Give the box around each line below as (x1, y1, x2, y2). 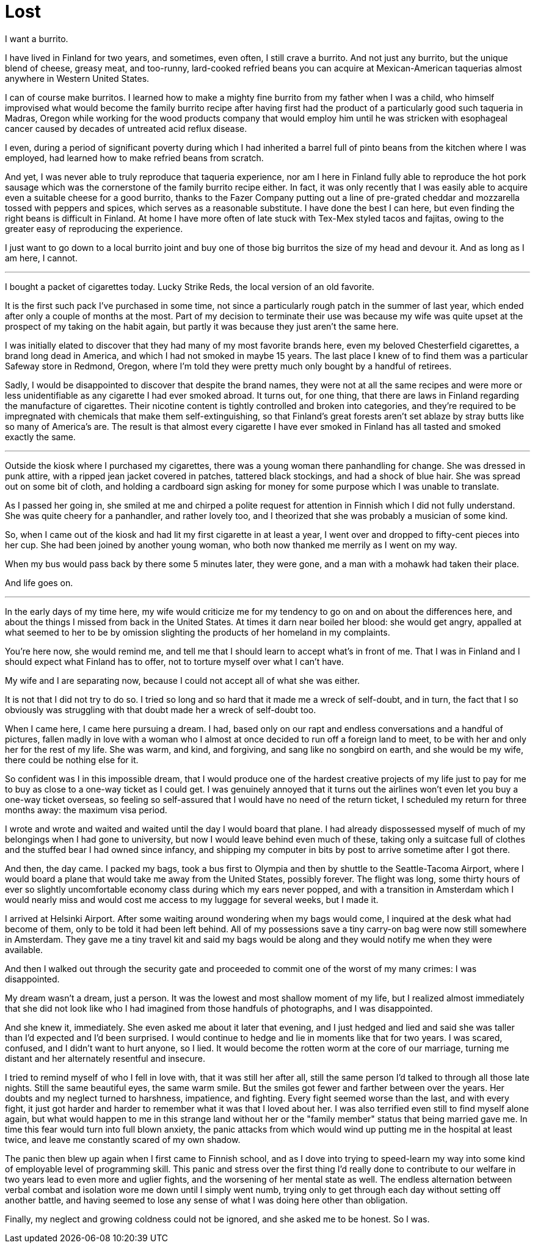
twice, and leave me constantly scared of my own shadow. (5, 1134, 241, 1145)
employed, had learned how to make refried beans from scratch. (5, 152, 264, 163)
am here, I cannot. (5, 252, 78, 263)
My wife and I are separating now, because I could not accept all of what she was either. (5, 675, 360, 686)
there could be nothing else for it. (5, 754, 139, 765)
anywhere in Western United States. (5, 73, 150, 84)
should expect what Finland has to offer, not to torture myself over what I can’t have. (5, 656, 344, 667)
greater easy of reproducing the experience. (5, 223, 183, 234)
